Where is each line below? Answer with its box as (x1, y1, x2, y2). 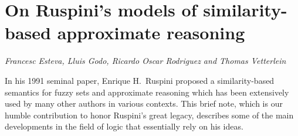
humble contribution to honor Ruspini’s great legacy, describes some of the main (5, 108, 294, 121)
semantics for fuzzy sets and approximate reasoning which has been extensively (5, 86, 289, 98)
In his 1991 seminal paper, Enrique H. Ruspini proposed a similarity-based (5, 74, 275, 86)
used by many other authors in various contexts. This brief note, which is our (5, 97, 283, 110)
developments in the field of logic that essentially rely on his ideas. (5, 120, 243, 132)
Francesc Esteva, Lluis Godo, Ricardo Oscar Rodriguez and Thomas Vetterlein (5, 55, 286, 67)
